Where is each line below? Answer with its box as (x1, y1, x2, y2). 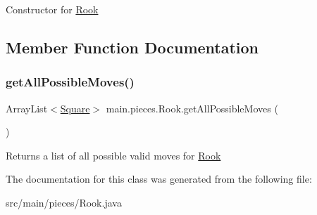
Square (60, 100, 90, 115)
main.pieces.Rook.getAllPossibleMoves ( (106, 100, 278, 115)
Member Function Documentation (6, 36, 259, 58)
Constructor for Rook (6, 2, 99, 16)
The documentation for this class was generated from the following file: (6, 171, 312, 186)
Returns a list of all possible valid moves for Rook (6, 148, 221, 162)
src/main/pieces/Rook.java (6, 195, 122, 209)
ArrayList (6, 100, 48, 115)
